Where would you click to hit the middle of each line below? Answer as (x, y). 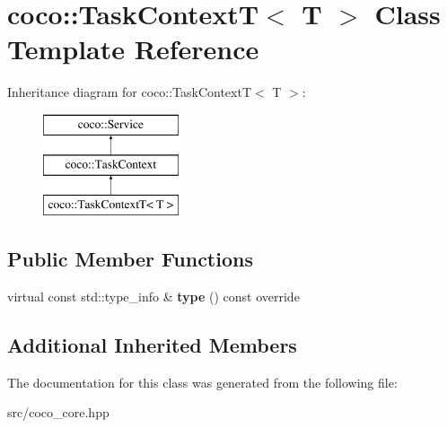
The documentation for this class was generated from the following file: (202, 382)
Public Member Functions (130, 259)
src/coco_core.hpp (58, 412)
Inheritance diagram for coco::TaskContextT (130, 92)
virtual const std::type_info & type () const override (153, 297)
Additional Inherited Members (152, 345)
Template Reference (133, 49)
